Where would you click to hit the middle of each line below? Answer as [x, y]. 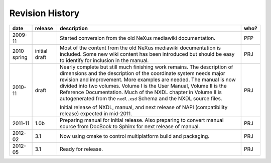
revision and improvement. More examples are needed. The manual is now [148, 79]
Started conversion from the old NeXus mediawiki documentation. [138, 38]
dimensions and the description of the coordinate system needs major [142, 73]
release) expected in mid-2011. [96, 113]
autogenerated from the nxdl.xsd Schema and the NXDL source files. [141, 98]
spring [20, 57]
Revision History [44, 13]
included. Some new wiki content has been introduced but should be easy [147, 54]
